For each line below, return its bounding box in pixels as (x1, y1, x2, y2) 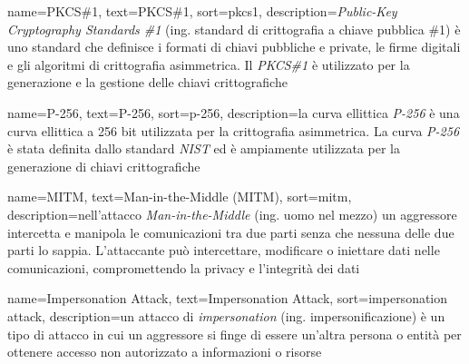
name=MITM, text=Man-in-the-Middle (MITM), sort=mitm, (7, 187, 352, 206)
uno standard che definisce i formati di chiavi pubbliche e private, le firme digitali (7, 37, 461, 56)
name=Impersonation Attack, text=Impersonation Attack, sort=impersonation (7, 289, 448, 308)
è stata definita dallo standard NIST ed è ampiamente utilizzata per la (7, 139, 400, 158)
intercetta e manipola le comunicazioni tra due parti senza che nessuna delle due (7, 222, 454, 241)
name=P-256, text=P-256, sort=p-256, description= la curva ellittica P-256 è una (7, 103, 460, 122)
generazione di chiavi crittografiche (7, 156, 200, 175)
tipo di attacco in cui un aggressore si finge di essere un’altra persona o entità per (7, 324, 462, 343)
